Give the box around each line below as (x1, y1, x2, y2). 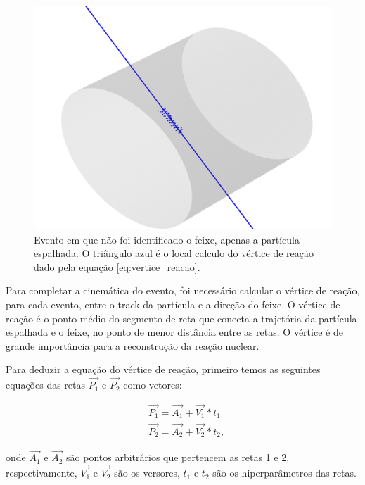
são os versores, (114, 465, 180, 480)
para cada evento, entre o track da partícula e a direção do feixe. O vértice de (6, 296, 340, 311)
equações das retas (6, 377, 86, 392)
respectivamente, (6, 465, 77, 480)
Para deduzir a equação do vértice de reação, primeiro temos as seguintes (6, 362, 321, 377)
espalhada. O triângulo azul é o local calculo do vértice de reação (34, 246, 314, 260)
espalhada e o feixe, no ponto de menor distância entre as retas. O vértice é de (6, 325, 343, 339)
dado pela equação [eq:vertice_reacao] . (34, 259, 200, 274)
